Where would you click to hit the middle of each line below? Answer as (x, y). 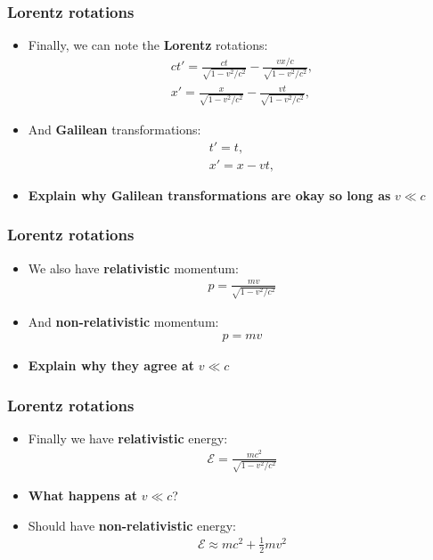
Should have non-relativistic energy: (132, 525)
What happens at (83, 495)
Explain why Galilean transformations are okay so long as (209, 195)
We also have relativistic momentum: (133, 268)
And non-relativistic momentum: (123, 322)
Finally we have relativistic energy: (128, 438)
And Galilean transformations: (114, 130)
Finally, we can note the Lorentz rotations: (148, 45)
